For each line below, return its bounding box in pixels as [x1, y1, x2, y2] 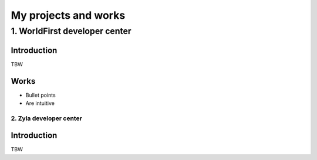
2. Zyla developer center [11, 114, 82, 122]
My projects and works [11, 9, 126, 22]
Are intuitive [25, 100, 55, 107]
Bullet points [25, 91, 56, 98]
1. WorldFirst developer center [11, 26, 131, 36]
